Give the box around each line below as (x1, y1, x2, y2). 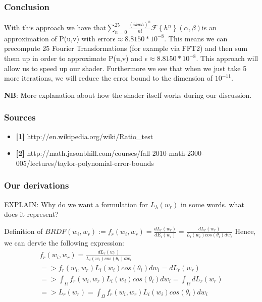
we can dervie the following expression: (4, 237, 124, 248)
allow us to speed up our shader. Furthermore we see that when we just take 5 (4, 63, 247, 73)
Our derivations (4, 179, 69, 192)
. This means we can (164, 33, 228, 43)
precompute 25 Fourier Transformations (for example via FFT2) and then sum (4, 43, 248, 53)
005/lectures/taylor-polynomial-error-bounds (16, 157, 154, 168)
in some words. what (181, 199, 244, 209)
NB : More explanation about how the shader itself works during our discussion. (4, 89, 252, 100)
